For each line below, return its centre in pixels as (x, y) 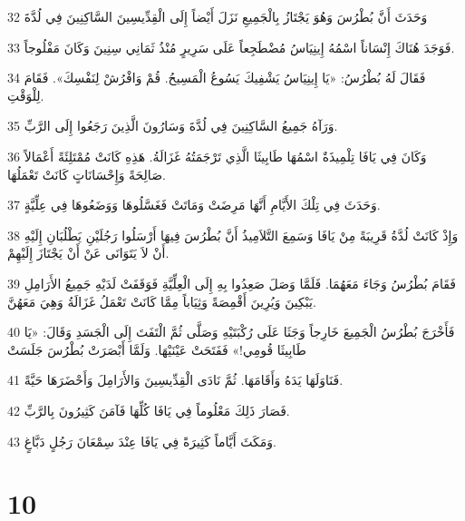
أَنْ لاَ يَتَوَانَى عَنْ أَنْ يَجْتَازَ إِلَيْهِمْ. (88, 253)
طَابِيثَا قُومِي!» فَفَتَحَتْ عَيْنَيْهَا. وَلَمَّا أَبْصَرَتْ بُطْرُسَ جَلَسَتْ (157, 349)
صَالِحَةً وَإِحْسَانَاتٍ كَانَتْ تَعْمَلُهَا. (87, 174)
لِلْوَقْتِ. (26, 95)
